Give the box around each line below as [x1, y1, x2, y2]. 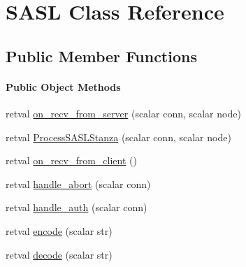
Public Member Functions [6, 45, 197, 66]
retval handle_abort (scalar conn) [6, 176, 151, 191]
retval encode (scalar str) [6, 223, 113, 238]
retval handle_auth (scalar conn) [6, 200, 147, 215]
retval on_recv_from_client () [6, 153, 137, 168]
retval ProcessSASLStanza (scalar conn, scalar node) [6, 129, 231, 144]
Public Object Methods [6, 79, 121, 94]
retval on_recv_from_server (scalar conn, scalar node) [6, 106, 241, 120]
